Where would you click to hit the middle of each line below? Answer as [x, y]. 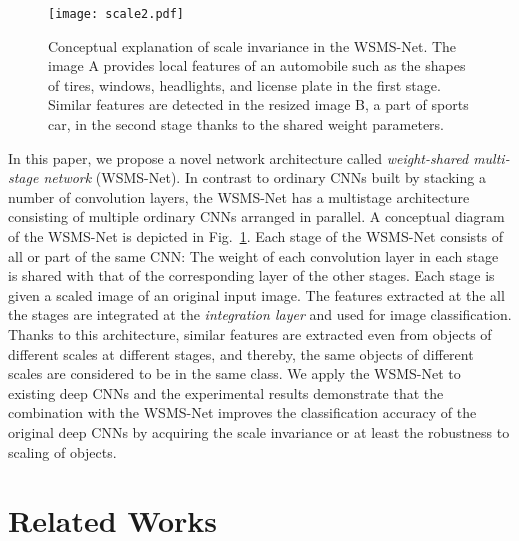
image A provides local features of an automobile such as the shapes [257, 65]
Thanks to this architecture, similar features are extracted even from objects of [250, 333]
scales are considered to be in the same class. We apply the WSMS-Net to [234, 373]
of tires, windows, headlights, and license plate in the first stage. [244, 84]
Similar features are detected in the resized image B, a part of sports [258, 104]
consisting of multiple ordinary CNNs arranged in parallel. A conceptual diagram [256, 216]
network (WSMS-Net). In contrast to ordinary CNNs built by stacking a [264, 177]
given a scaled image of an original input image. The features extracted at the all [256, 294]
